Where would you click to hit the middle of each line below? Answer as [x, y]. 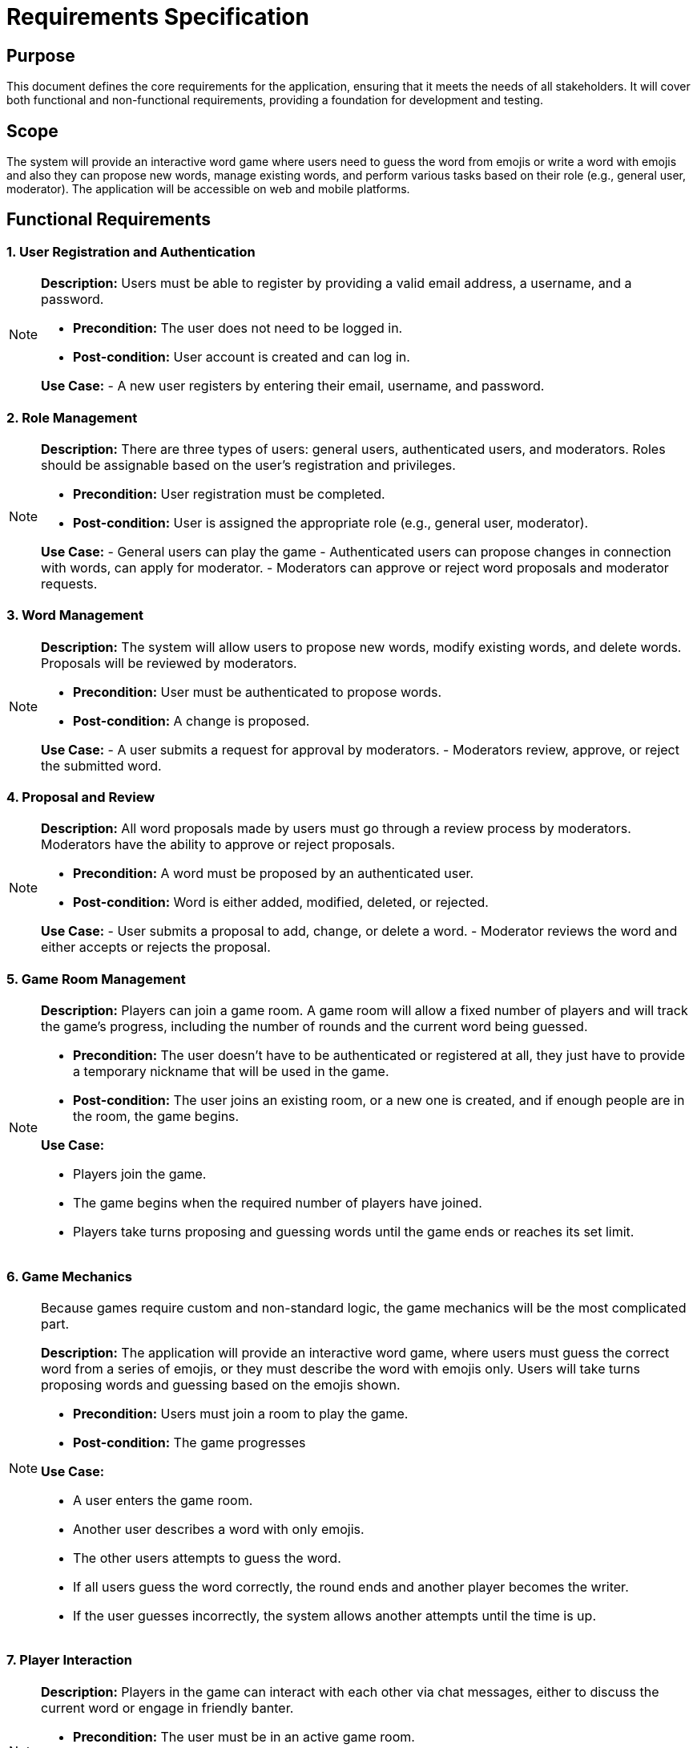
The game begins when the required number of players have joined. [278, 1203]
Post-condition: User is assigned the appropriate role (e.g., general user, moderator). [331, 522]
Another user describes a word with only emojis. [219, 1529]
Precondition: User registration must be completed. [229, 494]
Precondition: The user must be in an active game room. [244, 1736]
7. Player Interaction [69, 1660]
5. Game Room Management [96, 979]
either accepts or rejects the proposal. [156, 947]
